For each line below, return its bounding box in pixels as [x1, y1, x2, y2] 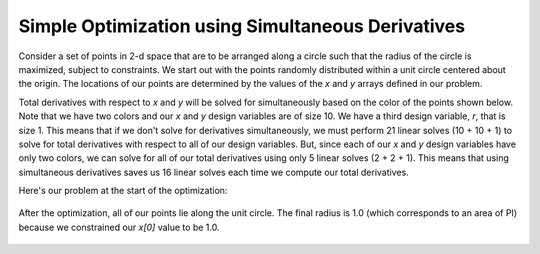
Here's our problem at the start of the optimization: [18, 185, 228, 197]
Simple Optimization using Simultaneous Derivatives [18, 15, 465, 37]
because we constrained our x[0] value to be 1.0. [18, 221, 220, 233]
